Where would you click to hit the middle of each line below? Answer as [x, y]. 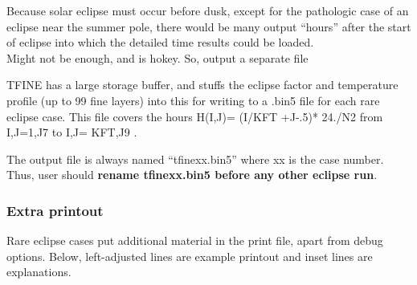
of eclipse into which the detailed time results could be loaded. [160, 42]
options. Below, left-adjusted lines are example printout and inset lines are [190, 256]
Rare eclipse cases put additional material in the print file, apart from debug [195, 240]
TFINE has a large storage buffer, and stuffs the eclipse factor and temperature [202, 85]
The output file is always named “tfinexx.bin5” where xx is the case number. [195, 159]
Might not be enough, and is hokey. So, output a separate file [157, 57]
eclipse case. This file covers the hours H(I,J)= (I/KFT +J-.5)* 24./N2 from [195, 116]
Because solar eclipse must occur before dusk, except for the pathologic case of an [208, 10]
